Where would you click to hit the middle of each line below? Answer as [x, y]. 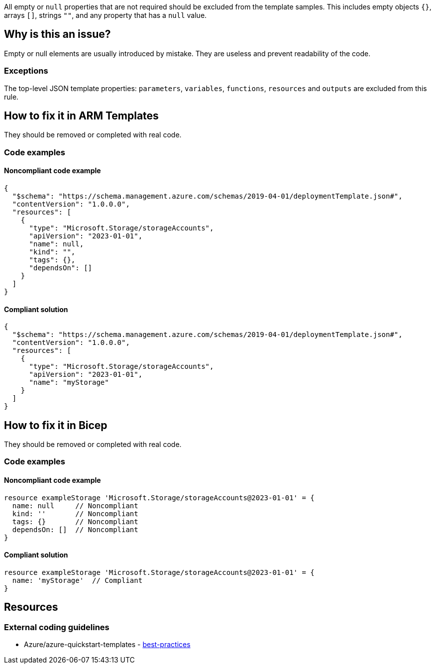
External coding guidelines [57, 627]
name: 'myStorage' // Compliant [77, 580]
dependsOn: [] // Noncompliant [75, 529]
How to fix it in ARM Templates [81, 116]
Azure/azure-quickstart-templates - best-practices [107, 645]
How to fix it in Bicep [56, 425]
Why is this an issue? [57, 34]
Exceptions [26, 71]
